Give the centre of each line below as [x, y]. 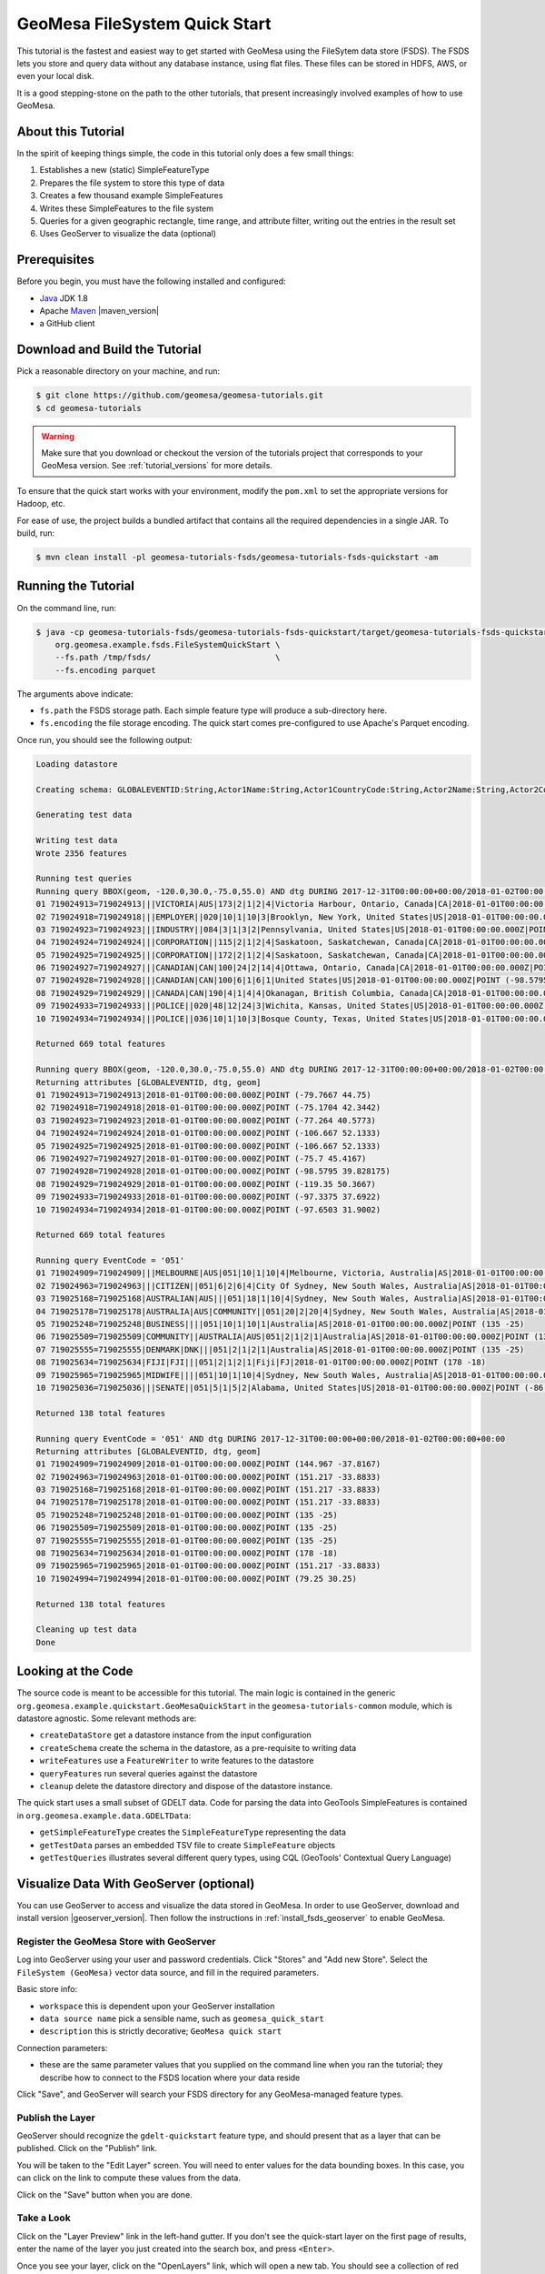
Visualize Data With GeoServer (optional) [136, 1883]
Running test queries [84, 879]
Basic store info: [47, 1989]
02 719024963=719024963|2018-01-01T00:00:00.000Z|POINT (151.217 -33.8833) [208, 1477]
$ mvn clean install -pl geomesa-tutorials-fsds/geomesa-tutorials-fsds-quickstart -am [237, 558]
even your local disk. [55, 76]
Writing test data [77, 840]
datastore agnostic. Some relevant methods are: [107, 1718]
